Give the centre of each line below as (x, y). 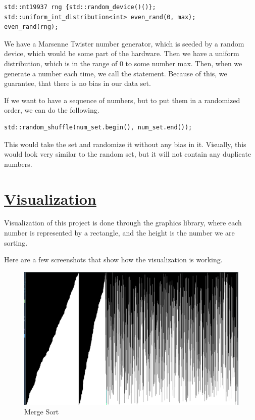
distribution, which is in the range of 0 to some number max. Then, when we (123, 63)
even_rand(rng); (31, 27)
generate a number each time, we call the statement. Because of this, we (116, 73)
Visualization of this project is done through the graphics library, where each (123, 223)
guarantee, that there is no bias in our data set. (78, 83)
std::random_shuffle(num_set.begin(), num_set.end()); (98, 127)
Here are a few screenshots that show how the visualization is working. (113, 260)
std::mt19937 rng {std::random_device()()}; (80, 7)
